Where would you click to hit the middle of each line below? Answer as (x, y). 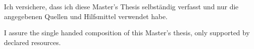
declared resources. (32, 42)
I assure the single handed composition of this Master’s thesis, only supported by (127, 33)
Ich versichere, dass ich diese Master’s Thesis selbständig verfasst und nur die (121, 6)
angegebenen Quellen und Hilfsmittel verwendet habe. (86, 16)
